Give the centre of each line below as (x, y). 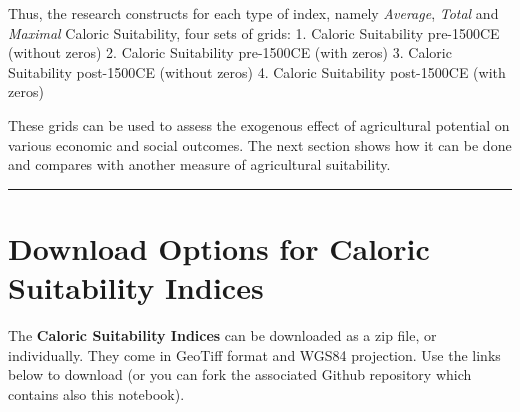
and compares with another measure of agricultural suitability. (199, 164)
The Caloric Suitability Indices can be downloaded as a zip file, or (222, 335)
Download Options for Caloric (219, 247)
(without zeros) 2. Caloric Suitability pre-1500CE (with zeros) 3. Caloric (230, 52)
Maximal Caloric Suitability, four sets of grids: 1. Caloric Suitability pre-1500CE (254, 32)
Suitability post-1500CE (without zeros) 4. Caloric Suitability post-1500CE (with (257, 71)
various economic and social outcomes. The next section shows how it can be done (260, 144)
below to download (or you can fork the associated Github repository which (240, 374)
